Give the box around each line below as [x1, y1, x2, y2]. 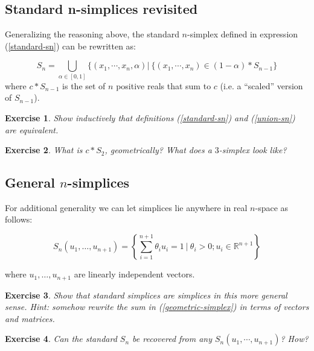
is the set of [62, 79, 106, 92]
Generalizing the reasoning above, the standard [5, 28, 179, 40]
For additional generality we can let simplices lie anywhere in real [5, 201, 248, 213]
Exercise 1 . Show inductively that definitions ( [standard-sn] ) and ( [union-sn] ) [5, 111, 295, 124]
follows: [5, 213, 33, 226]
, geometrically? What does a [104, 144, 212, 156]
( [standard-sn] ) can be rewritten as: [5, 39, 136, 52]
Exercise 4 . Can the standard [5, 332, 117, 345]
